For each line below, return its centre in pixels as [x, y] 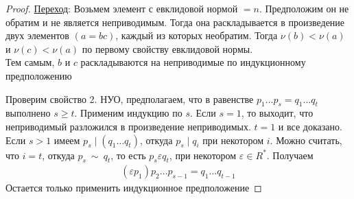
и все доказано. [310, 126]
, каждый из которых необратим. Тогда [197, 35]
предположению [39, 75]
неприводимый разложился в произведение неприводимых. [128, 126]
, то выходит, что [277, 113]
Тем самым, [30, 62]
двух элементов [37, 35]
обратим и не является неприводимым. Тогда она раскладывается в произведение [175, 22]
